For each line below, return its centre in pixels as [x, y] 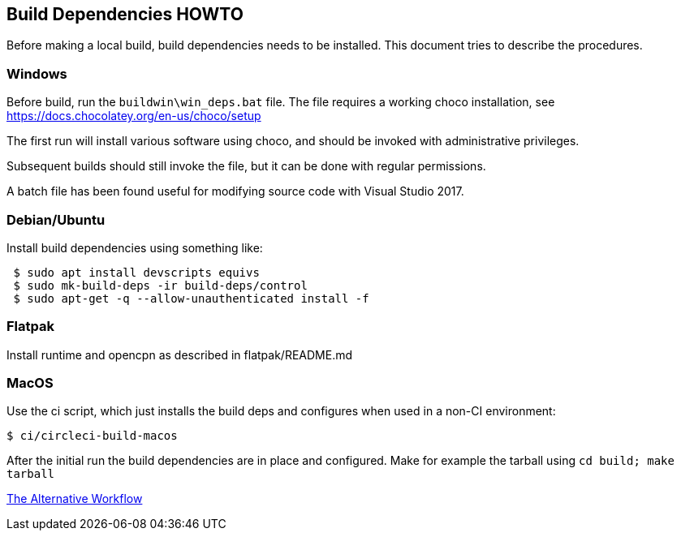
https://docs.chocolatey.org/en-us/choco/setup [134, 116]
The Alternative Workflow [75, 499]
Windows [37, 73]
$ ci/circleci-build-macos [92, 436]
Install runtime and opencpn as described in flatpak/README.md [180, 354]
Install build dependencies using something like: [135, 247]
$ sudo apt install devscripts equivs [136, 272]
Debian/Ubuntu [56, 219]
